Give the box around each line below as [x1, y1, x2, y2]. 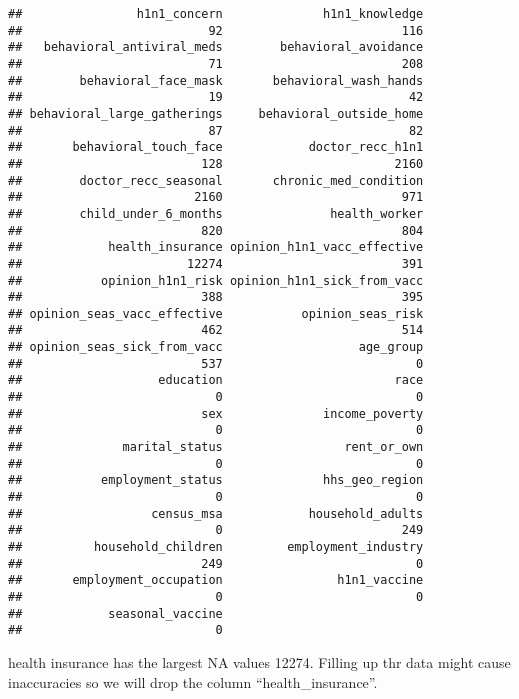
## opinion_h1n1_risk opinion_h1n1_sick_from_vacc [8, 273, 424, 288]
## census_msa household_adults [8, 506, 424, 521]
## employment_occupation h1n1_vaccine [8, 573, 424, 588]
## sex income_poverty [8, 406, 424, 421]
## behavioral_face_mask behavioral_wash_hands [8, 73, 424, 88]
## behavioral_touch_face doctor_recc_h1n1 [8, 140, 424, 155]
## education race [8, 373, 424, 388]
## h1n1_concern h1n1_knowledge [8, 7, 424, 21]
